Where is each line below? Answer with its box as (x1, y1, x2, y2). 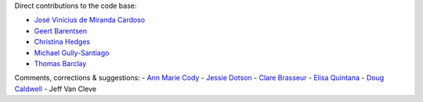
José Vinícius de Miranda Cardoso (34, 16, 145, 25)
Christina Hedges (34, 37, 91, 47)
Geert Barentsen (34, 26, 88, 35)
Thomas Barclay (34, 58, 87, 68)
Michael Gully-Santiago (34, 47, 110, 58)
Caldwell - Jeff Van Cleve (14, 84, 97, 93)
